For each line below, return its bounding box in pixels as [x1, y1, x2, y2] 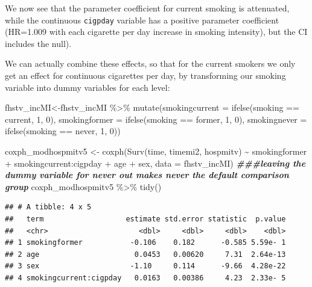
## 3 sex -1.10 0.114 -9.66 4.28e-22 [5, 262, 286, 271]
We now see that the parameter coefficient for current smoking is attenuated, [5, 2, 290, 14]
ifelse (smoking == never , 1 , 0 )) [5, 125, 121, 137]
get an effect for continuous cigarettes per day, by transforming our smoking [5, 69, 286, 82]
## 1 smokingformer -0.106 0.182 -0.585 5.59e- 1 [5, 238, 286, 247]
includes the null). [5, 37, 72, 49]
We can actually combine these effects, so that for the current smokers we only [5, 57, 296, 70]
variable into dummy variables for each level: [5, 81, 170, 93]
